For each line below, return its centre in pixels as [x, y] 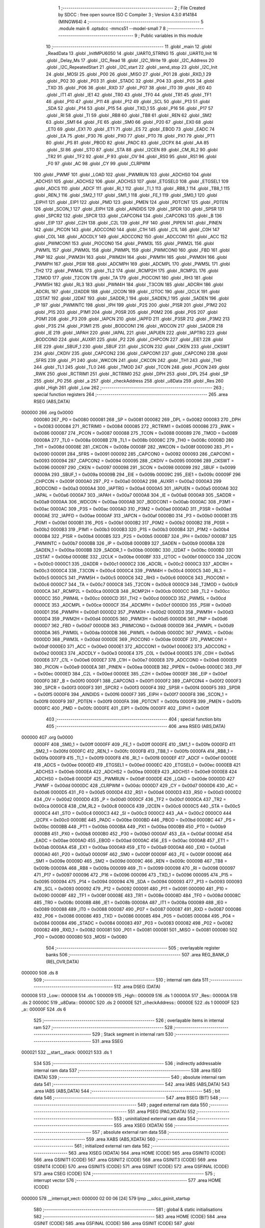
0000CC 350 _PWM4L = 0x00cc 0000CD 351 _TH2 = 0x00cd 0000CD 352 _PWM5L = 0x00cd [130, 598]
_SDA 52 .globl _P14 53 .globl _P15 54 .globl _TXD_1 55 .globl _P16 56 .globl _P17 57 [130, 109]
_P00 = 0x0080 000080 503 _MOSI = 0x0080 [80, 937]
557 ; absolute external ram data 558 [129, 1132]
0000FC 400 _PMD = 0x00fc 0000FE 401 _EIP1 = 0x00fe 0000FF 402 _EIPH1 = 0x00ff [121, 708]
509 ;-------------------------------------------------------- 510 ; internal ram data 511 [121, 979]
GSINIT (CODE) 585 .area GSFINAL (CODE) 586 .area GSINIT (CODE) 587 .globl [114, 1224]
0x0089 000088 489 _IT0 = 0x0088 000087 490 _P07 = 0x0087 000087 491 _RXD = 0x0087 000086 [137, 909]
